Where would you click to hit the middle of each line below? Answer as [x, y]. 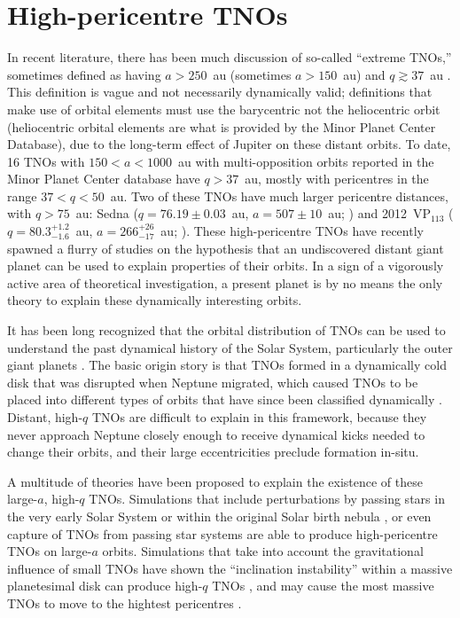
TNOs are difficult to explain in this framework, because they [259, 417]
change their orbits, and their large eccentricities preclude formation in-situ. [213, 452]
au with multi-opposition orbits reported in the [306, 161]
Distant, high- [45, 417]
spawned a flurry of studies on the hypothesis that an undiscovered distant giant [226, 248]
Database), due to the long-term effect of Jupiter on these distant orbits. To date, [229, 144]
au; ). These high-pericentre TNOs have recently [292, 231]
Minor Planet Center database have [104, 179]
